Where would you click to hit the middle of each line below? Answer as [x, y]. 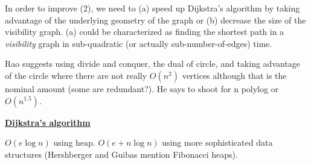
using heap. [74, 142]
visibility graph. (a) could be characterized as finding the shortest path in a [145, 32]
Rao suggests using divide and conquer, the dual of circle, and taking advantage [153, 64]
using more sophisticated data [217, 142]
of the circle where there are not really [76, 75]
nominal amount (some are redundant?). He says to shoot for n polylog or [142, 88]
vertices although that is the [234, 75]
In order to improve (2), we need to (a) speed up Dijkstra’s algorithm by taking [152, 8]
